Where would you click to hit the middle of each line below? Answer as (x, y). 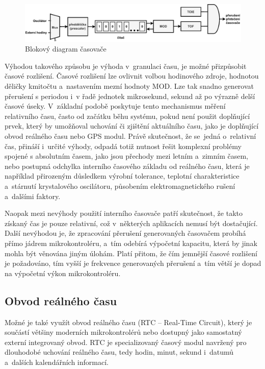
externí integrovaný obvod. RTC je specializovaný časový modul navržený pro (126, 342)
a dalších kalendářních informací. (57, 362)
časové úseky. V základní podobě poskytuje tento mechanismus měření (115, 106)
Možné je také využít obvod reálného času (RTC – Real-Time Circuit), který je (128, 322)
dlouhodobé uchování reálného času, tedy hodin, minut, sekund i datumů (119, 352)
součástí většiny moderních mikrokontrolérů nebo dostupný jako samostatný (123, 332)
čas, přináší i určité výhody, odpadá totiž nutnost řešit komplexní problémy (123, 146)
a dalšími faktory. (33, 196)
